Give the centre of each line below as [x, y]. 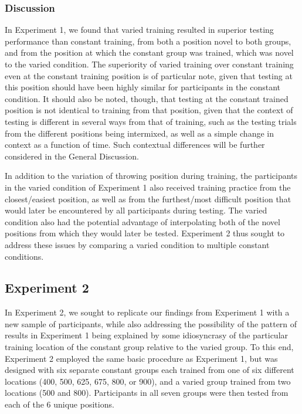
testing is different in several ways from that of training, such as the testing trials [151, 121]
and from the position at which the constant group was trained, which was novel [149, 52]
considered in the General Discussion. [72, 156]
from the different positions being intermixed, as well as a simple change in [139, 133]
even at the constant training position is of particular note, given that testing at [149, 75]
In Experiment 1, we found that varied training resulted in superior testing [139, 30]
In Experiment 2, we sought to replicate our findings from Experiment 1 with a [147, 312]
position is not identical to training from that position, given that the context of [149, 110]
